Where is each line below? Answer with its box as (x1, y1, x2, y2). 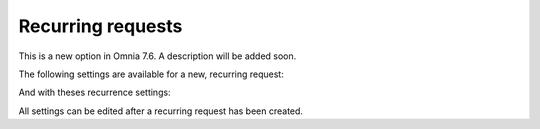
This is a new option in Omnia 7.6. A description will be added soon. (18, 50, 297, 62)
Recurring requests (18, 15, 183, 37)
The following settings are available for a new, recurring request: (18, 68, 284, 80)
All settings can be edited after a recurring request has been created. (18, 105, 304, 117)
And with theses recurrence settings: (18, 86, 171, 99)
